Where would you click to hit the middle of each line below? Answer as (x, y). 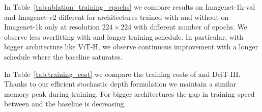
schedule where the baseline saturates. (63, 56)
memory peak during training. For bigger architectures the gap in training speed (129, 93)
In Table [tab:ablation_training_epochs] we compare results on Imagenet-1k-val (130, 7)
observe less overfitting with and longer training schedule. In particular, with (124, 36)
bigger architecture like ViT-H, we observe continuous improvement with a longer (131, 47)
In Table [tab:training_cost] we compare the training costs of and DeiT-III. (122, 74)
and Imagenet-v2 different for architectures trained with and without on (117, 17)
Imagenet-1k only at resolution (52, 27)
